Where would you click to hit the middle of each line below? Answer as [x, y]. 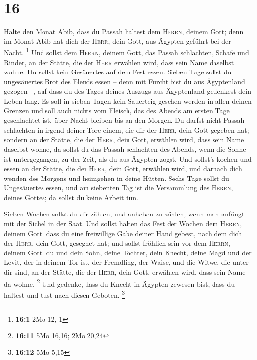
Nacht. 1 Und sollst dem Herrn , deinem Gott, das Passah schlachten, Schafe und [127, 52]
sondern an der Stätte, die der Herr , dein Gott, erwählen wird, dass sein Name [124, 139]
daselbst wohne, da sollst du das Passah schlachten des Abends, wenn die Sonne [125, 149]
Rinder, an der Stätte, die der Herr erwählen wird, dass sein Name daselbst [119, 62]
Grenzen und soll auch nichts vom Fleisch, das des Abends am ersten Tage [117, 110]
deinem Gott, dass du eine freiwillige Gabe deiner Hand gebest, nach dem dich [123, 233]
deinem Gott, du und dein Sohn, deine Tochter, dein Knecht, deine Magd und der [128, 252]
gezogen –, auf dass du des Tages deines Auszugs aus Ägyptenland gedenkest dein [128, 91]
